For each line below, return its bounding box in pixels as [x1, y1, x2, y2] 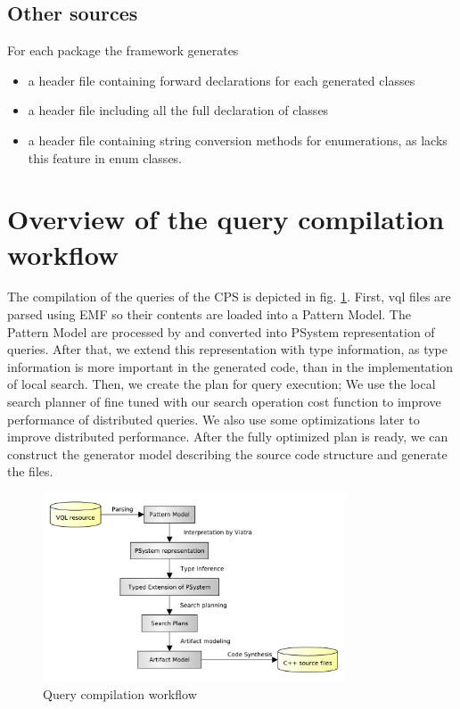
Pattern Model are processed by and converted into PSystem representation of [7, 322, 435, 341]
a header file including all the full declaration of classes [28, 101, 329, 120]
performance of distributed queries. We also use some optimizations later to [7, 409, 420, 428]
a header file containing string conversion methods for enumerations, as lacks [28, 130, 448, 149]
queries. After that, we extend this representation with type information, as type [7, 340, 448, 359]
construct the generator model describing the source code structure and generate [7, 444, 448, 463]
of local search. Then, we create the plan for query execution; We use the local [7, 375, 436, 393]
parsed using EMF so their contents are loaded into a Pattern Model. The [7, 305, 411, 324]
